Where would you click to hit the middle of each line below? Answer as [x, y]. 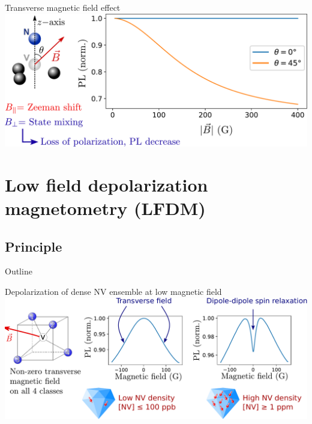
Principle [34, 246]
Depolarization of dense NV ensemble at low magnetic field [113, 292]
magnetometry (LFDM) [105, 208]
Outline [19, 271]
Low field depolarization [106, 184]
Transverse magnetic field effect [63, 7]
